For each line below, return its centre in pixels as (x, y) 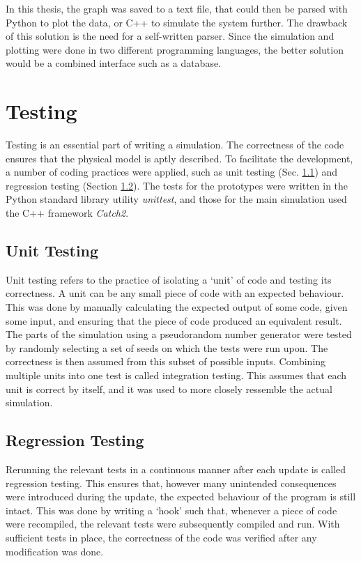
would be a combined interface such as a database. (114, 63)
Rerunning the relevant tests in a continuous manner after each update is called (176, 469)
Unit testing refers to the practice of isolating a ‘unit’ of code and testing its (169, 279)
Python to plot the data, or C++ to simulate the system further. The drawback (177, 22)
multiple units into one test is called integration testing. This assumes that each (176, 375)
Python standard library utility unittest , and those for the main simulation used (176, 199)
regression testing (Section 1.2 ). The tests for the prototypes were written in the (177, 185)
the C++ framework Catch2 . (67, 213)
